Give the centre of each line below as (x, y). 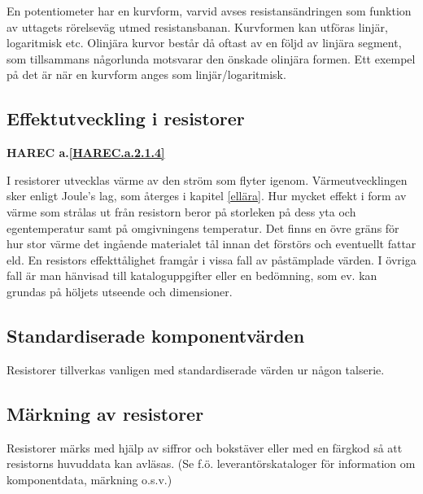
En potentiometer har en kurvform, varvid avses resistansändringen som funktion (209, 11)
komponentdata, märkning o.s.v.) (89, 479)
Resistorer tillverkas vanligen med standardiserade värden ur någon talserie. (196, 369)
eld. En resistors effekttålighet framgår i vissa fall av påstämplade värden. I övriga (211, 259)
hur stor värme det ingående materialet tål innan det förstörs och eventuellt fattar (211, 244)
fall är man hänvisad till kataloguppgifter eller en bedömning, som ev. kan (192, 275)
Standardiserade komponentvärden (156, 335)
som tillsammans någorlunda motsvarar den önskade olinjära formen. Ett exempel (211, 58)
